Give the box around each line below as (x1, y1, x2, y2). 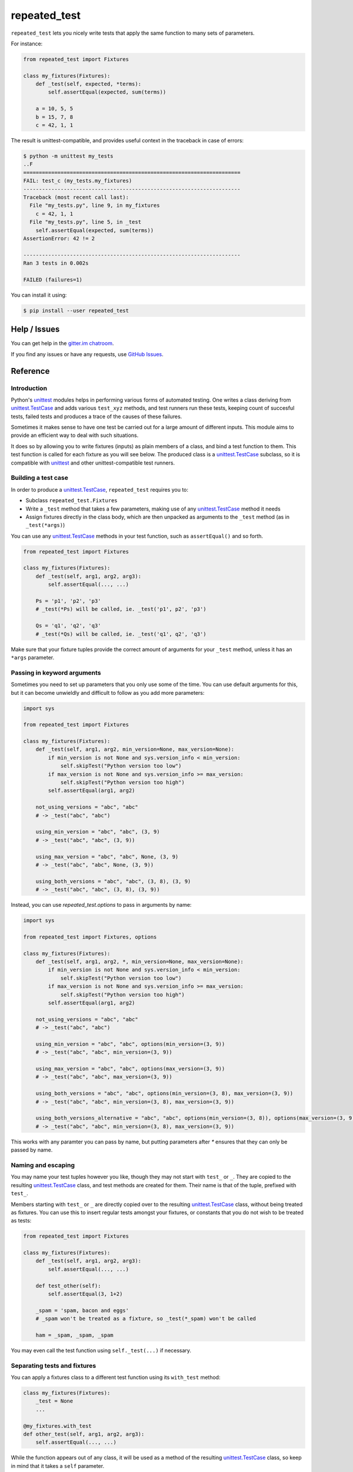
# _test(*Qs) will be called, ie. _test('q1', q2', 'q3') (35, 631, 207, 637)
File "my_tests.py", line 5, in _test (29, 218, 141, 226)
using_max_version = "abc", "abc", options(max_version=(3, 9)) (35, 1066, 225, 1072)
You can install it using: (11, 291, 67, 299)
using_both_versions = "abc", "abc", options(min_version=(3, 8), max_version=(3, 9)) (35, 1090, 294, 1097)
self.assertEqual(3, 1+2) (48, 1291, 123, 1298)
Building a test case (11, 474, 69, 482)
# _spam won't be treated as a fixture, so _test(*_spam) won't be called (35, 1315, 256, 1322)
